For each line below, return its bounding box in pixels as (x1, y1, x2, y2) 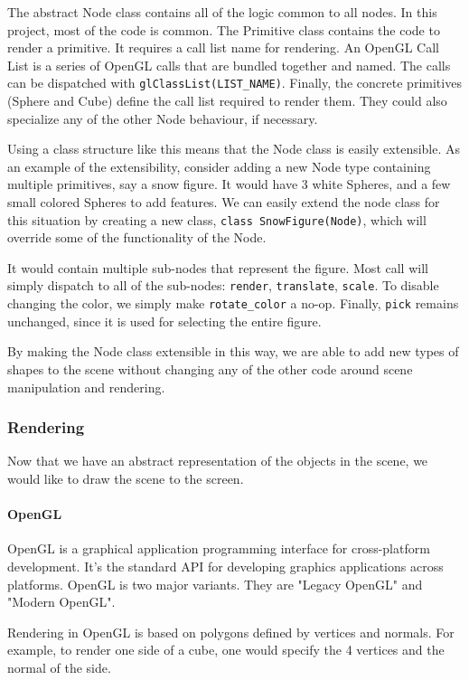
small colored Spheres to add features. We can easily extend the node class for (7, 193, 440, 211)
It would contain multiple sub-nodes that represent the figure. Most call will (7, 258, 428, 277)
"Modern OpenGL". (7, 592, 116, 611)
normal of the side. (7, 657, 111, 676)
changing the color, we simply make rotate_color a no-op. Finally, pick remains (7, 294, 459, 313)
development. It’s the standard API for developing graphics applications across (7, 556, 444, 575)
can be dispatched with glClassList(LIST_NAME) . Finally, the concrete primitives (7, 73, 462, 92)
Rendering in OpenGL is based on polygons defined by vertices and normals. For (7, 622, 455, 641)
